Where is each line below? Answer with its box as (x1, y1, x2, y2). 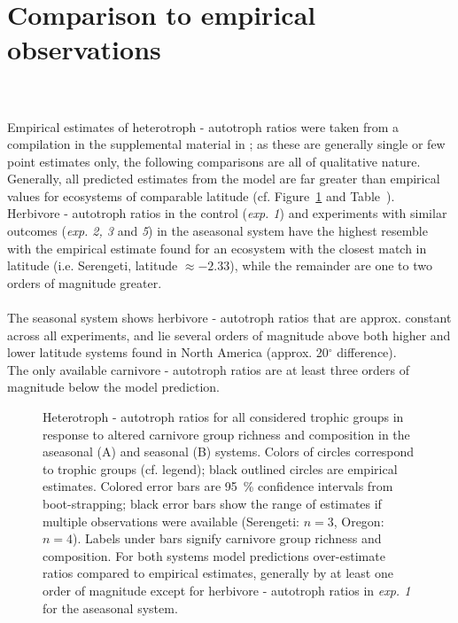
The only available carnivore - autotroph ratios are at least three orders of (7, 360, 409, 378)
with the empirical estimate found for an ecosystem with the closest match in (7, 238, 427, 257)
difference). (337, 343, 397, 362)
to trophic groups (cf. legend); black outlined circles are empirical (43, 459, 398, 478)
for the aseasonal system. (43, 598, 178, 617)
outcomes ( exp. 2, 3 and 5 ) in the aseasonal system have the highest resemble (7, 222, 428, 240)
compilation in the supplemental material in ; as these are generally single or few (7, 135, 446, 153)
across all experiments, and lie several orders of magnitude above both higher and (7, 325, 451, 344)
